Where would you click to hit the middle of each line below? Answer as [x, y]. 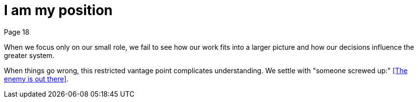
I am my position [58, 10]
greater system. [29, 55]
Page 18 [17, 32]
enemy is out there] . [36, 79]
